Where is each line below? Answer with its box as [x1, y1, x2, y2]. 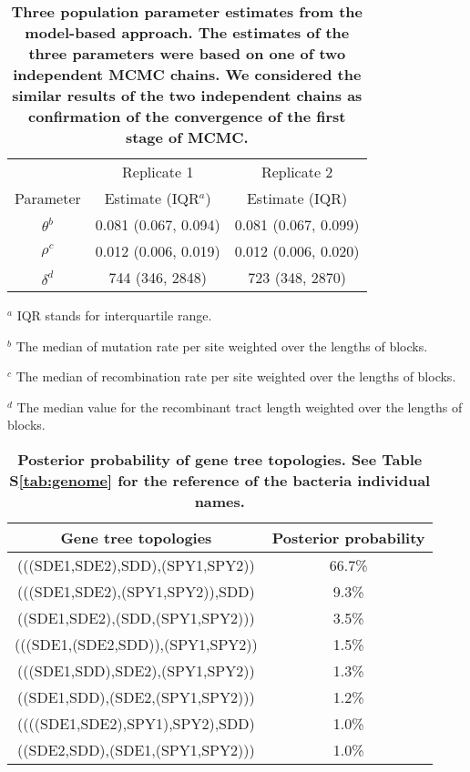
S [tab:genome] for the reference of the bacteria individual [9, 469, 431, 491]
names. [194, 490, 245, 512]
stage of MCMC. [125, 127, 249, 147]
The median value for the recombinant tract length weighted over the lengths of [16, 397, 463, 416]
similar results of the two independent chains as [12, 85, 363, 106]
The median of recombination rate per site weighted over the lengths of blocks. [15, 367, 456, 386]
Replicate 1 [122, 161, 194, 182]
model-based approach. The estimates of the [25, 22, 350, 43]
